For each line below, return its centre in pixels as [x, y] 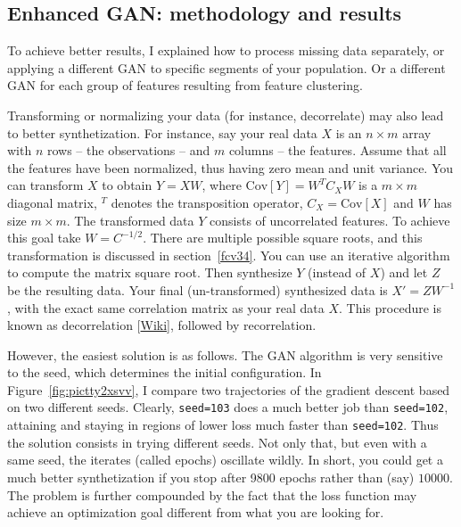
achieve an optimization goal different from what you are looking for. [196, 512]
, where [222, 185]
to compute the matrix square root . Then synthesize [150, 272]
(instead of [337, 272]
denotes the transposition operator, [207, 202]
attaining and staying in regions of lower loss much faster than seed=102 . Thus [223, 425]
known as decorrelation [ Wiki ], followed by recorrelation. [162, 325]
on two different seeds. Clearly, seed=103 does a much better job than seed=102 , [228, 407]
